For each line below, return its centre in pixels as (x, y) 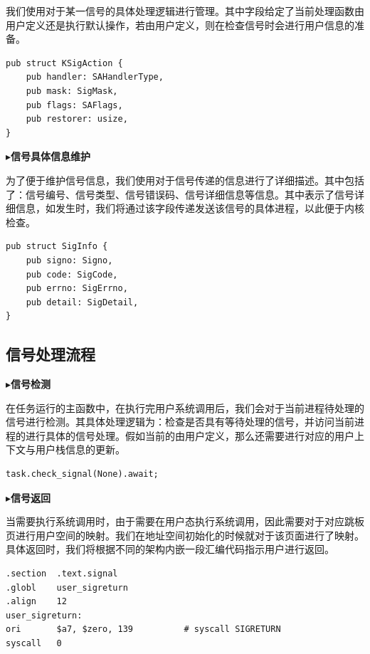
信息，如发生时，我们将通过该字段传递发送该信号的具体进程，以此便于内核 (190, 208)
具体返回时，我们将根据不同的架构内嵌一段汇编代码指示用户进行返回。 (170, 549)
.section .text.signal (62, 574)
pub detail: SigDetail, (82, 302)
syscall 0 (34, 643)
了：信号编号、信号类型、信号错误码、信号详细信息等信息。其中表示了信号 (180, 194)
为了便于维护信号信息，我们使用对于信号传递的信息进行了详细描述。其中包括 (185, 180)
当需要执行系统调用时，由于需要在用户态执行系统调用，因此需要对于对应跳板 (185, 521)
